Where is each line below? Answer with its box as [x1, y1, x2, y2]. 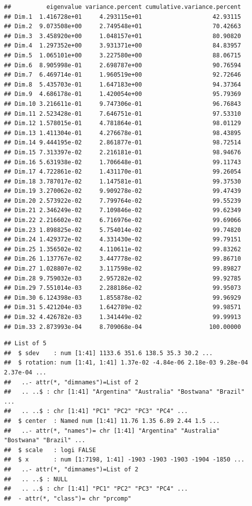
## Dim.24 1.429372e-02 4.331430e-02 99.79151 [4, 236, 241, 243]
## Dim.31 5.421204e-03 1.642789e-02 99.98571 [4, 304, 241, 311]
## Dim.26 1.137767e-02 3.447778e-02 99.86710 [4, 255, 241, 263]
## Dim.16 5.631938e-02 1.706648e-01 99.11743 [4, 158, 241, 166]
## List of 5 [4, 340, 46, 347]
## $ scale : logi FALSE [4, 446, 96, 454]
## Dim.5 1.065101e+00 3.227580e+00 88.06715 [4, 51, 241, 59]
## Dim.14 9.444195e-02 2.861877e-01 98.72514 [4, 139, 241, 146]
